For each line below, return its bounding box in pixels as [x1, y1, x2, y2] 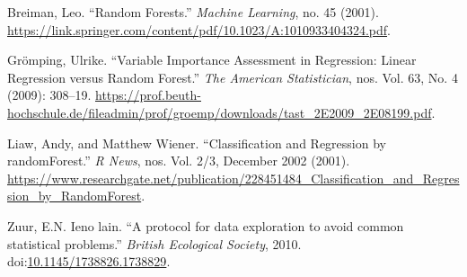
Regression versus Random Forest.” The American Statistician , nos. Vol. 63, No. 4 [7, 67, 458, 86]
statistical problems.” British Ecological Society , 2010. [7, 234, 302, 253]
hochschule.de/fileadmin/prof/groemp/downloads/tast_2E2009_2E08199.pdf [7, 103, 432, 121]
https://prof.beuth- [95, 85, 201, 104]
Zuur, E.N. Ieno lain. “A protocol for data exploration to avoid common [7, 216, 404, 235]
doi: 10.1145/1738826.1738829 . [7, 252, 171, 271]
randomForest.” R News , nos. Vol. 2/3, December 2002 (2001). [7, 151, 350, 170]
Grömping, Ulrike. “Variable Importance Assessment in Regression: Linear [7, 50, 417, 69]
